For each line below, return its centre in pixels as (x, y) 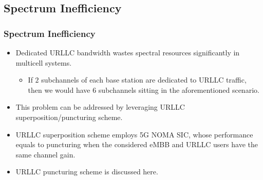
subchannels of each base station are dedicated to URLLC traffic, (144, 80)
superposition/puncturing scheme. (69, 117)
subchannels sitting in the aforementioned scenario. (179, 89)
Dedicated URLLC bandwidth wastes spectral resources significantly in (128, 52)
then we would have (59, 89)
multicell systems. (44, 62)
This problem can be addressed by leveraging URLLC (100, 107)
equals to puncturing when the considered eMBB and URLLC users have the (137, 144)
